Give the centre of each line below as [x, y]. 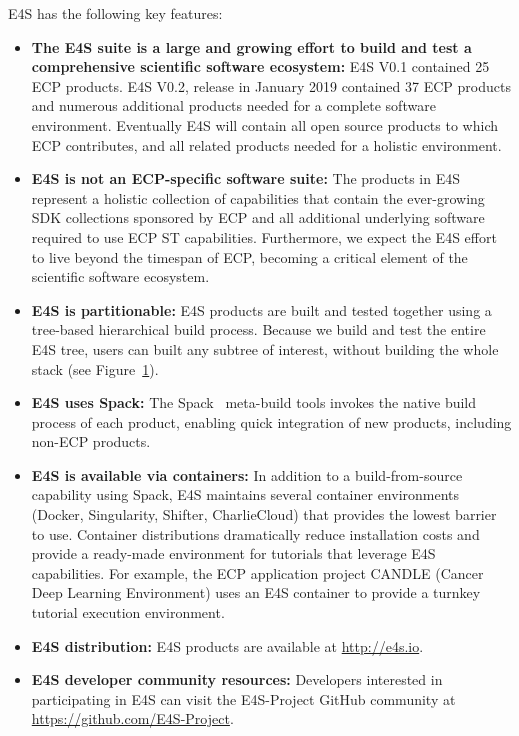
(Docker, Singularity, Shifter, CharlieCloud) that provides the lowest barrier [264, 514]
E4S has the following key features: [115, 13]
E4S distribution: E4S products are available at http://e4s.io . [227, 645]
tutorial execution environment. [128, 612]
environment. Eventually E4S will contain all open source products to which [264, 124]
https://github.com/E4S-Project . [132, 718]
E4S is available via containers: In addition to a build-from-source [247, 474]
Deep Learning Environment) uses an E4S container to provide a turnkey [256, 592]
